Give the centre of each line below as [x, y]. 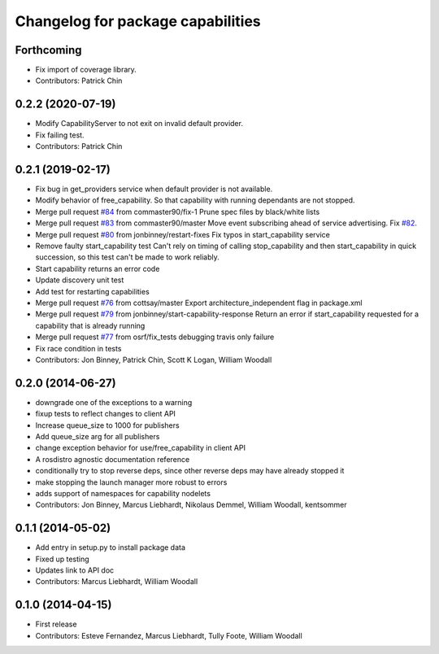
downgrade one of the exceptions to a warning [114, 402]
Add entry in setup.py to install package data [111, 547]
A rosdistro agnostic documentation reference [113, 459]
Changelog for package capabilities [138, 21]
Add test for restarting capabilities [92, 291]
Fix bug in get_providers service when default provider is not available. [154, 189]
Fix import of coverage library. [86, 70]
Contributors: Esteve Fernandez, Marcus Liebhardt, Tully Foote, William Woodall [169, 635]
